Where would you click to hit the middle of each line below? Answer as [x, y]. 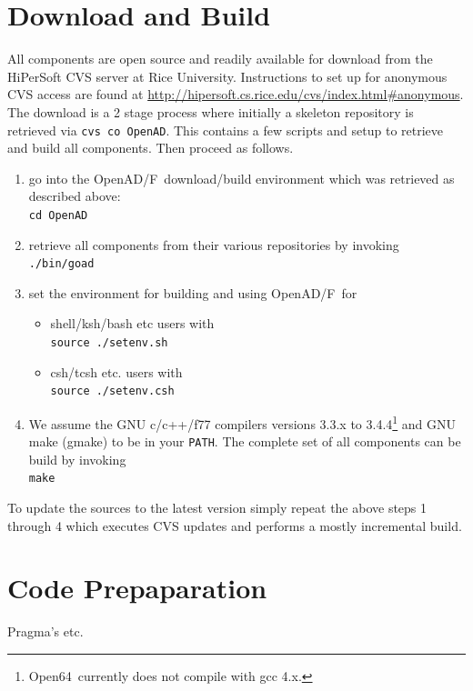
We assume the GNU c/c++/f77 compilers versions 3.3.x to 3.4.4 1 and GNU [242, 422]
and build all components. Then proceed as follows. [151, 148]
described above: [75, 196]
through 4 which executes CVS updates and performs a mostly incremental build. [235, 525]
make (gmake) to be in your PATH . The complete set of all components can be [245, 441]
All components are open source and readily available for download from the [220, 59]
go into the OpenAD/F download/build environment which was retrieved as [242, 178]
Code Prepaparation [137, 588]
